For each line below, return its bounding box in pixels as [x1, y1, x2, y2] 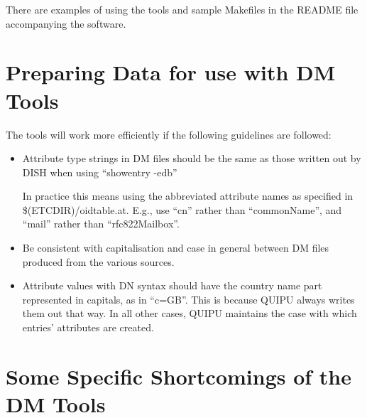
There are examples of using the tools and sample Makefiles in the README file [6, 2, 358, 16]
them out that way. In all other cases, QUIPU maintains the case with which [22, 306, 357, 321]
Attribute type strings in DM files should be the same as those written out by [22, 151, 361, 166]
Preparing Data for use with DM [6, 58, 336, 87]
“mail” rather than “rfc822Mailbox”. [22, 216, 180, 231]
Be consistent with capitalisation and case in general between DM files [22, 240, 329, 255]
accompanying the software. [6, 16, 126, 31]
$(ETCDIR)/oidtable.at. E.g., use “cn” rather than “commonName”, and [22, 202, 342, 217]
